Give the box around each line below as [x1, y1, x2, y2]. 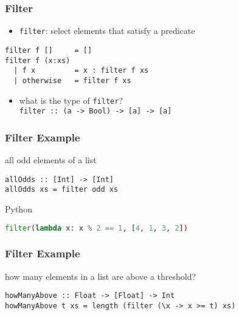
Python [5, 202, 32, 215]
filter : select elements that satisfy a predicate [19, 24, 195, 37]
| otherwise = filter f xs [13, 76, 131, 85]
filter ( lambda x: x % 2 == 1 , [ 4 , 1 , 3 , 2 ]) [5, 223, 188, 232]
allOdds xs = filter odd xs [5, 185, 119, 194]
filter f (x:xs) [5, 56, 71, 65]
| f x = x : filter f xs [13, 66, 149, 75]
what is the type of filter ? [19, 93, 123, 106]
